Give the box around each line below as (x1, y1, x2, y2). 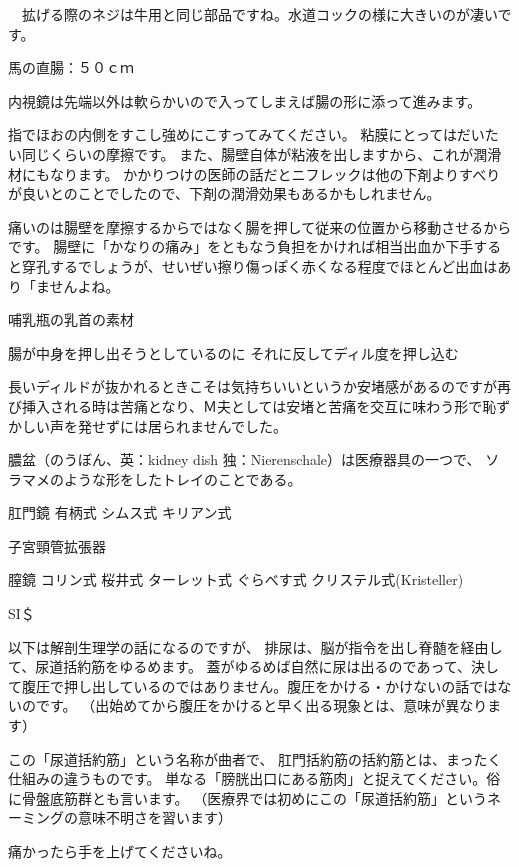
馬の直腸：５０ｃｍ (8, 57, 134, 78)
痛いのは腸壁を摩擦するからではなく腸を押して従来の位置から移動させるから (8, 216, 512, 237)
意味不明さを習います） (77, 807, 232, 828)
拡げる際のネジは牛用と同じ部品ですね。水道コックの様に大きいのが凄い (21, 4, 498, 24)
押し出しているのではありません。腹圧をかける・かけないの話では (63, 675, 498, 696)
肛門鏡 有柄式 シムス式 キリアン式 (8, 502, 232, 523)
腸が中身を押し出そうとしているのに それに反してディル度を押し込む (8, 342, 459, 363)
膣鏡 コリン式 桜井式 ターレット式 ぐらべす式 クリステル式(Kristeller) (8, 569, 464, 590)
